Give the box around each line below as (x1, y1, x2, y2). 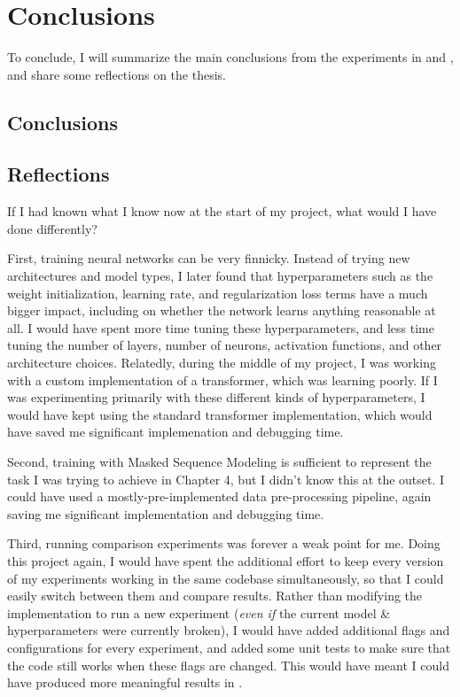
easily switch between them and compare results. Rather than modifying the (7, 586, 423, 605)
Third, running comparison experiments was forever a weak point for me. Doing (7, 534, 441, 553)
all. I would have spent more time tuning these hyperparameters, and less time (7, 318, 434, 337)
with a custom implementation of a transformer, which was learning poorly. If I (7, 370, 438, 389)
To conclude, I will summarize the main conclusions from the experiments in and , (7, 48, 454, 66)
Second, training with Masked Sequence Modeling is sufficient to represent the (7, 453, 432, 471)
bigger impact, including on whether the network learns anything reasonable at (7, 301, 436, 320)
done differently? (7, 219, 97, 237)
